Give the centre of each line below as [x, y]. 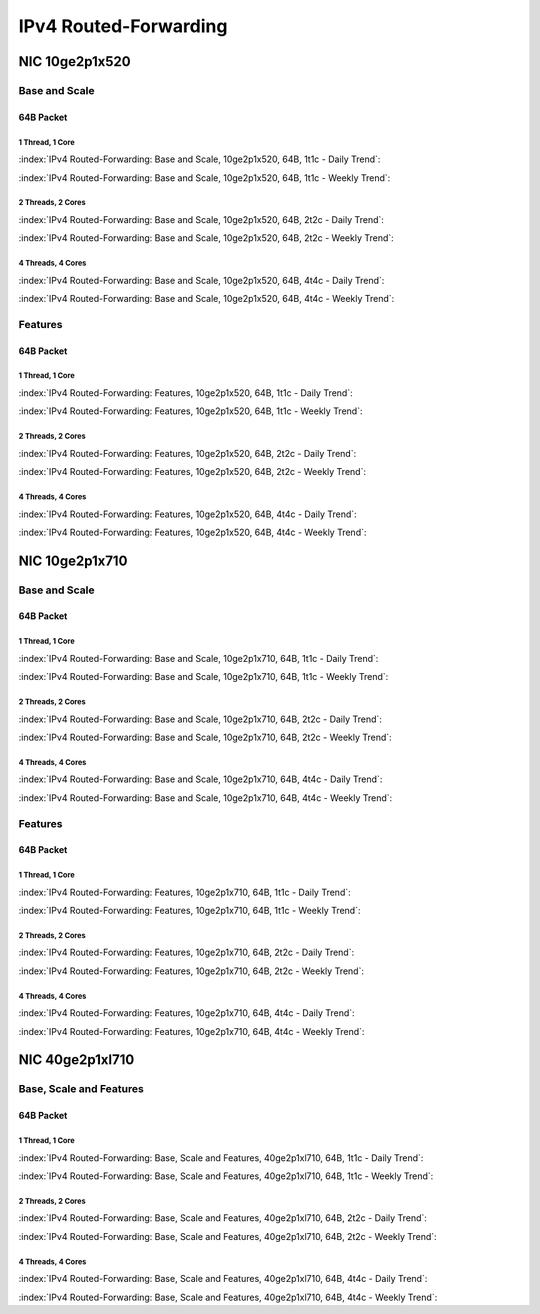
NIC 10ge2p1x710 [73, 560]
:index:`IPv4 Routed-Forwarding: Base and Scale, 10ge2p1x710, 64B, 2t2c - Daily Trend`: [200, 719]
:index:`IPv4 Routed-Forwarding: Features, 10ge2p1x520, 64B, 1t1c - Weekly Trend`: [190, 411]
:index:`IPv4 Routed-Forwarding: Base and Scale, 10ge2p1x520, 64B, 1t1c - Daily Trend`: [199, 159]
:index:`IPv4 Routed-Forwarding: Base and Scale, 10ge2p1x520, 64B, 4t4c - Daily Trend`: [201, 280]
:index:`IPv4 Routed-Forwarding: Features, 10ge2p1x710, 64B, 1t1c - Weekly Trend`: [189, 911]
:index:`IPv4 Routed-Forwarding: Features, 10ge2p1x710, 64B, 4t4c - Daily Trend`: [186, 1013]
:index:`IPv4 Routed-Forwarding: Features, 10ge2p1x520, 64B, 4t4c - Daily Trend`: [187, 514]
